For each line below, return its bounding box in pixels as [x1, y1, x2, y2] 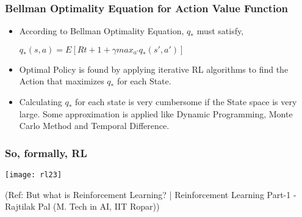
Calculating [19, 95, 62, 108]
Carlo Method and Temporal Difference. [19, 119, 170, 132]
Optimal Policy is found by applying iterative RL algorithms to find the [19, 62, 289, 75]
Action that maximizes [19, 75, 104, 87]
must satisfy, [196, 24, 244, 37]
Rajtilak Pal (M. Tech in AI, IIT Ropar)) [5, 200, 160, 213]
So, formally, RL [5, 145, 87, 160]
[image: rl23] [5, 171, 62, 179]
